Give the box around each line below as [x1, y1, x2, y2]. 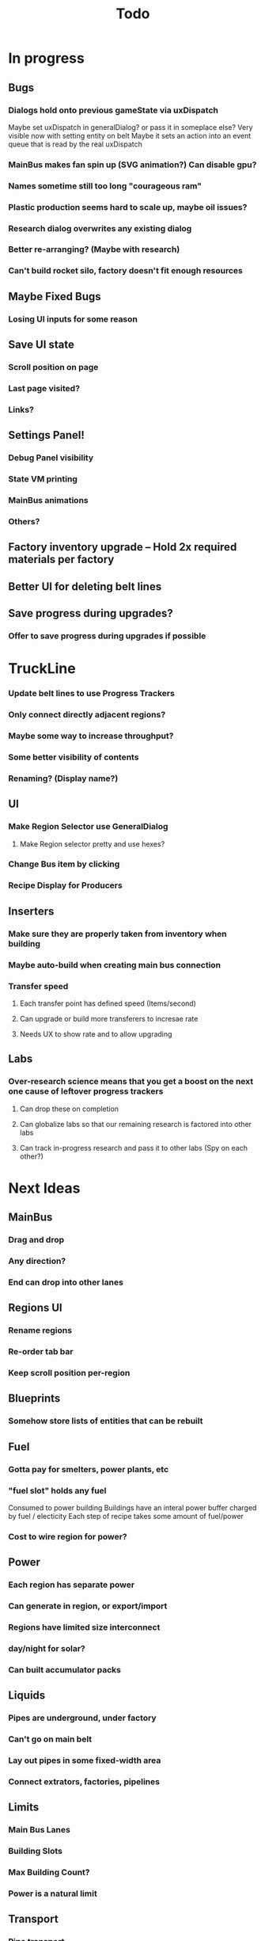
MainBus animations [8, 495, 89, 506]
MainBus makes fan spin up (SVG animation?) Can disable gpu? [8, 159, 257, 170]
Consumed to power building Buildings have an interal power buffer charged [8, 1503, 257, 1513]
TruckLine [8, 660, 77, 678]
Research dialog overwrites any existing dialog [8, 223, 192, 234]
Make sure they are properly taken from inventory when [8, 928, 227, 939]
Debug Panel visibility [8, 452, 94, 463]
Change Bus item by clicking [8, 858, 120, 870]
